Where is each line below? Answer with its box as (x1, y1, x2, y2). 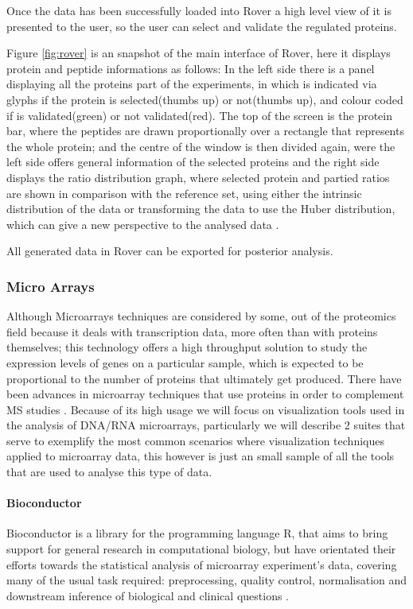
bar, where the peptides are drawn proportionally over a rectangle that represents (6, 122, 404, 139)
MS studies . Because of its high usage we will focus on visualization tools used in (6, 401, 405, 417)
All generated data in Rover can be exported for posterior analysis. (6, 242, 333, 259)
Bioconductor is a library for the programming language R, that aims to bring (6, 525, 388, 541)
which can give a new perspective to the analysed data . (6, 215, 279, 232)
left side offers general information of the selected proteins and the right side (6, 153, 380, 170)
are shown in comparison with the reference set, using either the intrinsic (6, 184, 362, 201)
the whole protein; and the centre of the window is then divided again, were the (6, 138, 395, 154)
